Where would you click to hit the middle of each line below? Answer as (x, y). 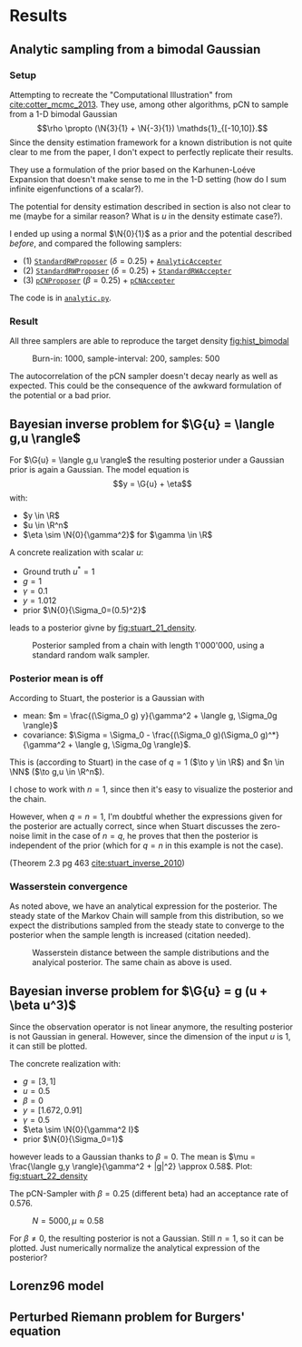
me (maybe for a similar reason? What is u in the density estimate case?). (146, 216)
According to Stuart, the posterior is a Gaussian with (107, 698)
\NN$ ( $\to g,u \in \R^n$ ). (57, 771)
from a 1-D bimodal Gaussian (63, 113)
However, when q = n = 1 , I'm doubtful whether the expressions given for (146, 816)
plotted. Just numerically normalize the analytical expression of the (135, 1248)
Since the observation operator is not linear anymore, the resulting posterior (151, 1027)
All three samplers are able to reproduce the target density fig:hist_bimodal (149, 341)
